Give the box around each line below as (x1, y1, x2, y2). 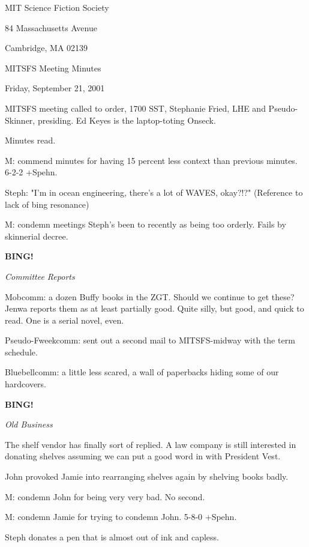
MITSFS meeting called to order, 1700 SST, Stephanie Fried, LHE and (5, 101, 266, 114)
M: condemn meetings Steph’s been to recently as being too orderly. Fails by (5, 218, 286, 231)
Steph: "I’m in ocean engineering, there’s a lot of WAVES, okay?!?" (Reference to (5, 186, 303, 198)
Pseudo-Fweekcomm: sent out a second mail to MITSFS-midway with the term (5, 334, 295, 346)
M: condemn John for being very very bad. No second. (5, 490, 205, 503)
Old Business (5, 418, 53, 431)
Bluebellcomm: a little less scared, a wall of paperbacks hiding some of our (5, 366, 279, 378)
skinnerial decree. (5, 229, 68, 242)
